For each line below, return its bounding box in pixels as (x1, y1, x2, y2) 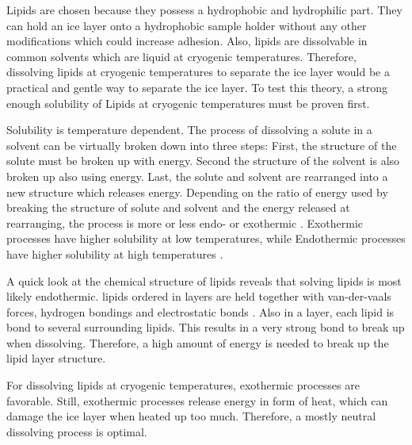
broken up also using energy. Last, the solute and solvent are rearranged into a (6, 167, 388, 184)
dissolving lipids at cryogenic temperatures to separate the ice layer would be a (6, 63, 390, 80)
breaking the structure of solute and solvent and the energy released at (6, 199, 350, 216)
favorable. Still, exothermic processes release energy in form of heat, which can (6, 392, 388, 409)
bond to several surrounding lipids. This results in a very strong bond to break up (6, 319, 405, 336)
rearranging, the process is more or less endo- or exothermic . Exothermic (6, 214, 364, 231)
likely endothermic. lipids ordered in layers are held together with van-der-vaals (6, 288, 391, 305)
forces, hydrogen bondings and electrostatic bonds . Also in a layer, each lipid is (6, 303, 395, 320)
